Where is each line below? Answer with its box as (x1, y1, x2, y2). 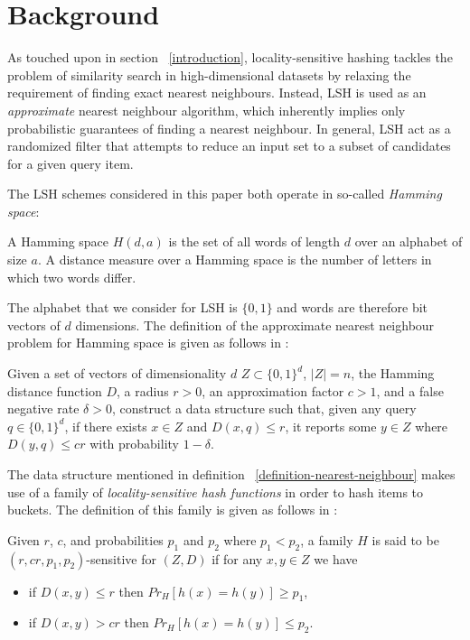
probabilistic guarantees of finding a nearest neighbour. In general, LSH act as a (7, 118, 451, 137)
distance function (7, 381, 102, 400)
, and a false (376, 381, 444, 400)
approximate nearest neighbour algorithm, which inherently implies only (7, 100, 406, 119)
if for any (211, 549, 263, 568)
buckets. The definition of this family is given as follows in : (7, 500, 338, 519)
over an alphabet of (354, 232, 463, 251)
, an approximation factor (202, 381, 344, 400)
